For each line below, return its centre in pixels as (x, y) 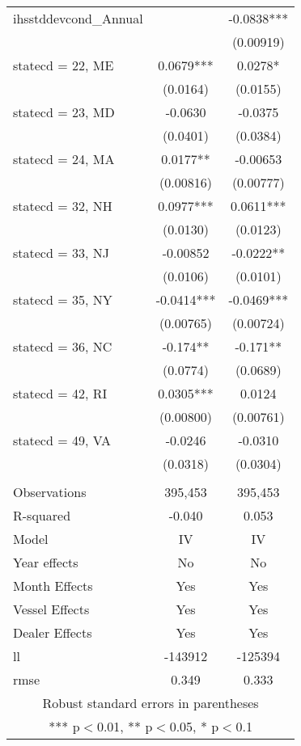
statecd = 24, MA (64, 159)
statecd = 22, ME (64, 65)
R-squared (42, 515)
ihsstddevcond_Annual (78, 18)
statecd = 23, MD (64, 112)
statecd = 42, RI (60, 393)
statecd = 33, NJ (61, 253)
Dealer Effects (53, 632)
